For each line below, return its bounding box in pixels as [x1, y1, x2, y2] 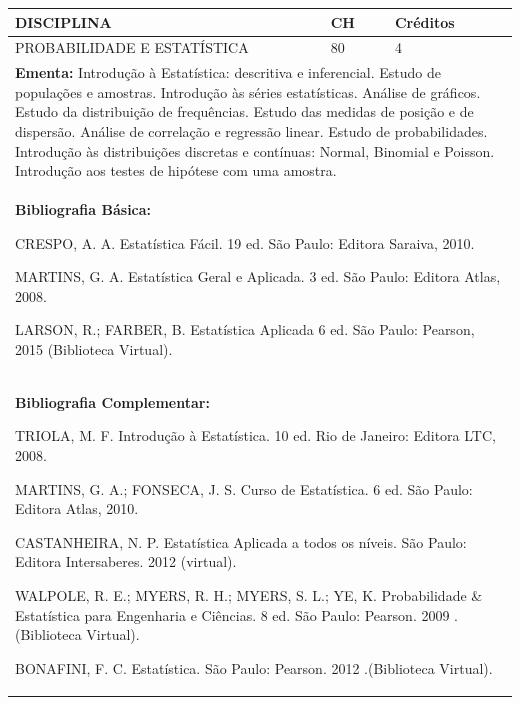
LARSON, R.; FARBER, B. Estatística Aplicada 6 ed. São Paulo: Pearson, [15, 319, 475, 340]
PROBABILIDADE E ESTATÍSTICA [15, 37, 249, 58]
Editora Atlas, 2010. [15, 498, 139, 519]
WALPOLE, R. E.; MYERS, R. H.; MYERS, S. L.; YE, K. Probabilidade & [15, 584, 483, 605]
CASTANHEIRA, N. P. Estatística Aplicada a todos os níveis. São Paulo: [15, 531, 467, 552]
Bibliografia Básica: [15, 199, 152, 219]
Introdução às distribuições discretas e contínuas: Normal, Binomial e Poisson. [15, 140, 495, 161]
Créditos [394, 11, 455, 32]
